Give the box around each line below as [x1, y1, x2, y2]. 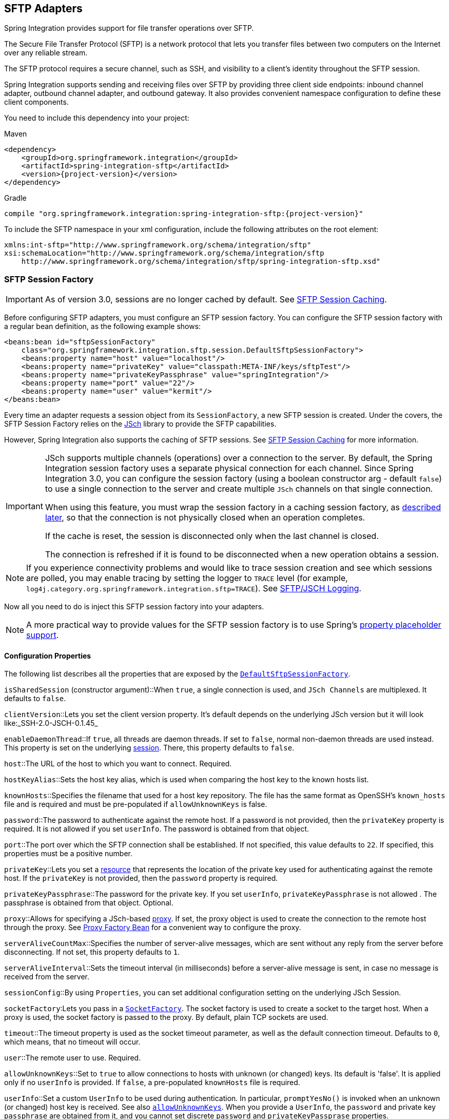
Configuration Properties [4, 651, 91, 660]
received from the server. [4, 972, 90, 981]
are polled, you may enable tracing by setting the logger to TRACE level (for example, [26, 573, 348, 584]
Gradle [4, 194, 27, 203]
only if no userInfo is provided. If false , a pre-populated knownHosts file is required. [4, 1078, 300, 1087]
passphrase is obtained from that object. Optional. [4, 898, 173, 908]
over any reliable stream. [4, 48, 88, 57]
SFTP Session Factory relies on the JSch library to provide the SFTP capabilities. [4, 419, 277, 429]
